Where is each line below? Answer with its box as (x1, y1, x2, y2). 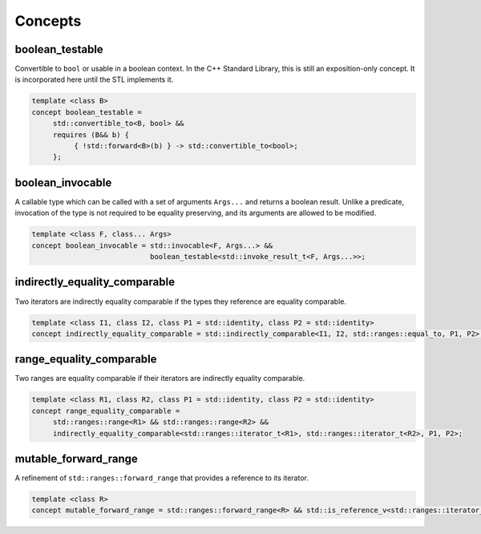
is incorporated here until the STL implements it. (14, 75, 174, 84)
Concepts (14, 12, 82, 30)
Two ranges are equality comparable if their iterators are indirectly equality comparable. (14, 374, 305, 383)
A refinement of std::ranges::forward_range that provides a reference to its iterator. (14, 473, 309, 483)
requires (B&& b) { (52, 130, 130, 140)
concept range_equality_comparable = (31, 406, 180, 415)
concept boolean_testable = (31, 107, 142, 116)
